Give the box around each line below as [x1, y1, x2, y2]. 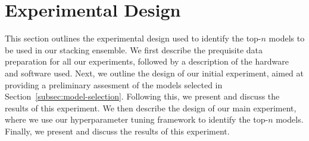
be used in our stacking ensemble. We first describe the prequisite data [5, 43, 263, 56]
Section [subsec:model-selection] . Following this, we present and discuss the [5, 90, 280, 102]
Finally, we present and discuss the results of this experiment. [5, 124, 230, 137]
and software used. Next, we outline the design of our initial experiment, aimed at [5, 66, 304, 79]
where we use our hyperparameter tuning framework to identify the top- [5, 113, 269, 126]
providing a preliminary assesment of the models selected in [5, 78, 223, 91]
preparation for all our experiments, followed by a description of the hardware [5, 55, 289, 68]
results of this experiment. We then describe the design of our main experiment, [5, 101, 296, 114]
